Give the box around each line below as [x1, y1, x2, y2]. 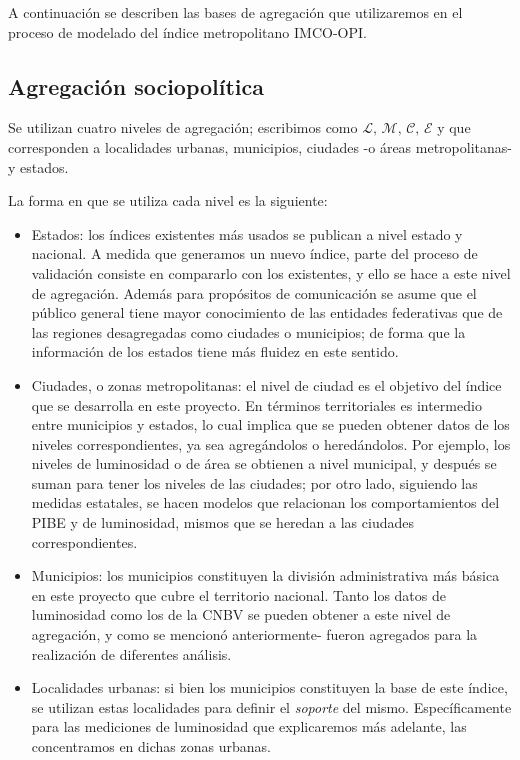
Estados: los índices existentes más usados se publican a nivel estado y [31, 223, 463, 244]
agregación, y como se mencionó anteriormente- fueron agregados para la [31, 624, 478, 645]
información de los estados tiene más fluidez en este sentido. [31, 341, 399, 362]
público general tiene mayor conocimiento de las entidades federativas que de [31, 302, 503, 323]
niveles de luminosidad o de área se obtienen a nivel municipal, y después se [31, 453, 497, 474]
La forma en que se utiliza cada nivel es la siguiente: [8, 190, 328, 211]
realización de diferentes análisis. [31, 643, 232, 664]
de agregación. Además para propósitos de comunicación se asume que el [31, 282, 477, 303]
